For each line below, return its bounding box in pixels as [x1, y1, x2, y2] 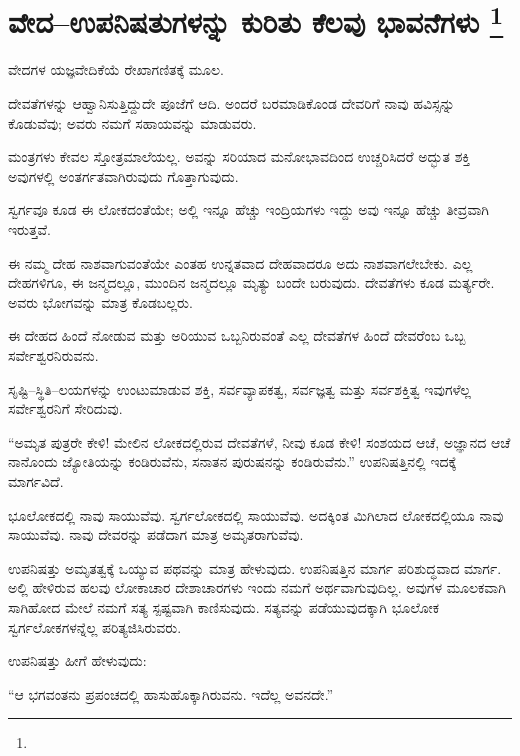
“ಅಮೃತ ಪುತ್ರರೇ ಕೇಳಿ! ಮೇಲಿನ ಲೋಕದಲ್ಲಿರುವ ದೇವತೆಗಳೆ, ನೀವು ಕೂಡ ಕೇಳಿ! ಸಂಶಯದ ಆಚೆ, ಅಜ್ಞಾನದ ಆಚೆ [8, 431, 511, 452]
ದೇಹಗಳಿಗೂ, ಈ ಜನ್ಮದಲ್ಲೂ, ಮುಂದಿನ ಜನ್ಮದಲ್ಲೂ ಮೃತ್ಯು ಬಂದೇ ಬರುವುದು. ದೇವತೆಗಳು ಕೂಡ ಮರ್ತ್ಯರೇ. [8, 272, 495, 293]
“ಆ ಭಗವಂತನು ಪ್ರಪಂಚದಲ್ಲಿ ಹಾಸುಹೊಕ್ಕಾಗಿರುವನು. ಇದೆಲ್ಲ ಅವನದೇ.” [8, 683, 334, 704]
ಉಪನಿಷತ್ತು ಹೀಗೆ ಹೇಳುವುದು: [8, 650, 147, 671]
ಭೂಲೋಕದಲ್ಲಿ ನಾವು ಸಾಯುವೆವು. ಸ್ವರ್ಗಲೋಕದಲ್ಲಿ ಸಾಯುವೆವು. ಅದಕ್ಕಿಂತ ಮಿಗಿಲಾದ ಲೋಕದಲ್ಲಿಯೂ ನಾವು [8, 504, 504, 525]
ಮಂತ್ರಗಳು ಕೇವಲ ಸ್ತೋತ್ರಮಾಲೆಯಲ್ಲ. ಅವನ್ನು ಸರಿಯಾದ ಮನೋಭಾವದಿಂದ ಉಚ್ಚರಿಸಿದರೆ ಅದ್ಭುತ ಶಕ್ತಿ [8, 146, 471, 167]
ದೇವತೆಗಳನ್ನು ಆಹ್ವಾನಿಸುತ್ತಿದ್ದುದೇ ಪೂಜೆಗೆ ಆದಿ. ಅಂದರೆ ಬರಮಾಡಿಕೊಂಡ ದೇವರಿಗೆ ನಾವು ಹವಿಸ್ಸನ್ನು [8, 93, 455, 114]
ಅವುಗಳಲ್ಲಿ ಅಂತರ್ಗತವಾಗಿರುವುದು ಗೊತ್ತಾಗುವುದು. [8, 165, 239, 186]
